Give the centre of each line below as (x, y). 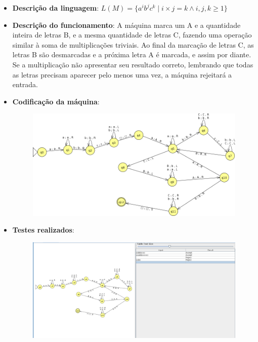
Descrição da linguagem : (56, 8)
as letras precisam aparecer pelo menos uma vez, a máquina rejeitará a (122, 74)
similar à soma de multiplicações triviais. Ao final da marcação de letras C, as (133, 44)
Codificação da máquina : (56, 101)
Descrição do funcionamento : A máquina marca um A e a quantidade (126, 25)
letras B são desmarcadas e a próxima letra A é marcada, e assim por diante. (132, 54)
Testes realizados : (43, 230)
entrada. (25, 84)
